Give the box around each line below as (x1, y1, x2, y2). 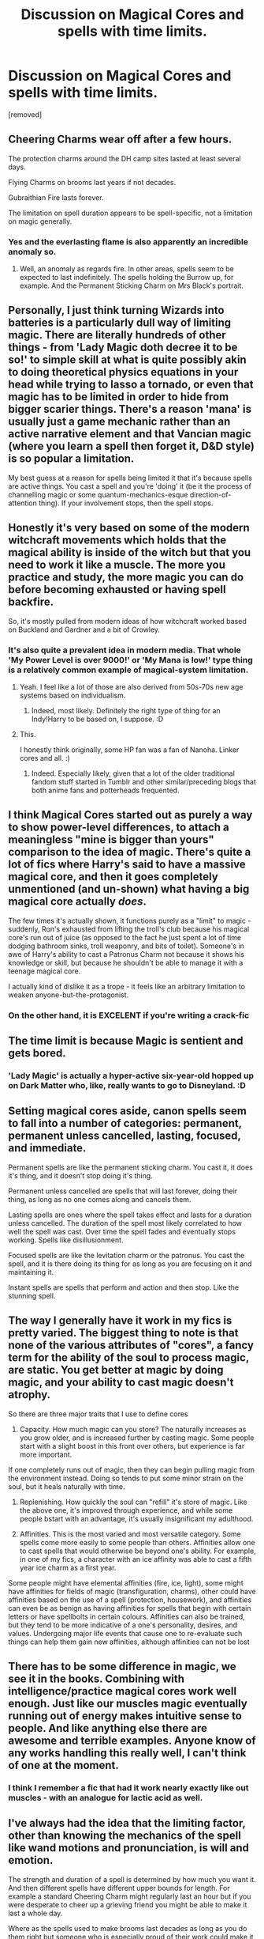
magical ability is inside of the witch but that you (8, 546, 251, 559)
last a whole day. (8, 1908, 63, 1918)
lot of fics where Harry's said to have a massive (8, 858, 246, 871)
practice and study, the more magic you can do (8, 571, 244, 584)
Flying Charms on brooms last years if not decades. (8, 177, 176, 187)
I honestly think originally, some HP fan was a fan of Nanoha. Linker (19, 745, 240, 754)
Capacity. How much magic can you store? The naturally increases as (19, 1424, 247, 1434)
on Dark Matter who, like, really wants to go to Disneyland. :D (8, 1080, 246, 1091)
